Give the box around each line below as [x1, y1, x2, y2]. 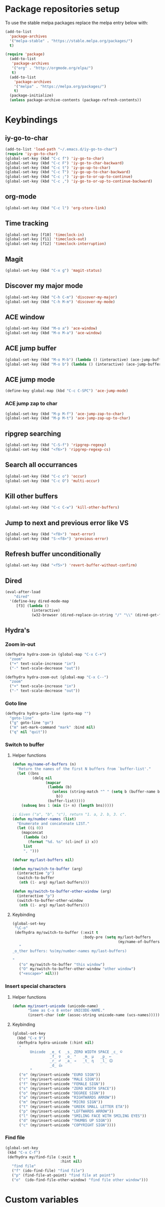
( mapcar [45, 780, 61, 785]
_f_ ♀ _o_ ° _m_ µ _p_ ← [50, 1054, 111, 1059]
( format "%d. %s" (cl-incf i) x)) [27, 839, 99, 845]
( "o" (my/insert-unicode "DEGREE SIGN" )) [19, 1090, 105, 1096]
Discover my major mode [5, 282, 83, 290]
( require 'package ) [5, 52, 45, 57]
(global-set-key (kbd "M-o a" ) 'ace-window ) [5, 326, 98, 331]
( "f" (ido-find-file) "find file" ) [11, 1168, 84, 1174]
